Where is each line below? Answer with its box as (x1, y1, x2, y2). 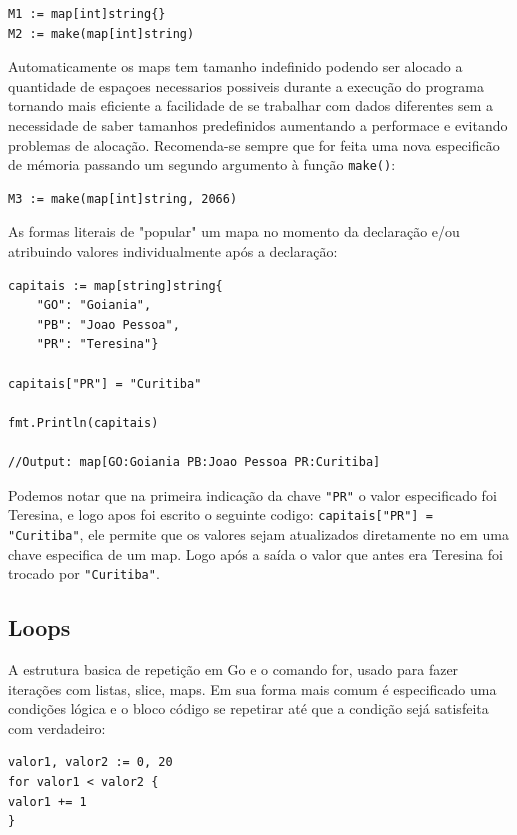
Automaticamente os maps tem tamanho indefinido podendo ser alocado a (8, 56, 463, 77)
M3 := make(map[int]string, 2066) (8, 191, 238, 206)
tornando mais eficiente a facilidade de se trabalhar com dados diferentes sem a (8, 95, 494, 116)
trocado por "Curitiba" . (8, 563, 160, 584)
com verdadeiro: (8, 717, 106, 738)
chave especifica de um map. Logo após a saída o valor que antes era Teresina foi (8, 543, 503, 564)
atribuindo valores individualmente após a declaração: (8, 241, 338, 261)
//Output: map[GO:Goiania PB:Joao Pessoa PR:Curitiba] (8, 454, 381, 469)
